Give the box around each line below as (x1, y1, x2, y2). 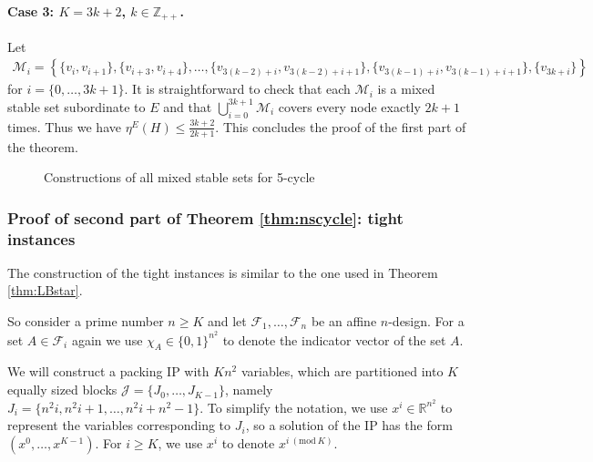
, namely (224, 380, 273, 399)
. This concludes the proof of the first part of (215, 117, 466, 136)
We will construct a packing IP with (7, 362, 210, 381)
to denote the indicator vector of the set (222, 330, 446, 349)
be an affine (311, 312, 377, 331)
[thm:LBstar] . (7, 281, 83, 300)
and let (207, 312, 247, 331)
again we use (71, 330, 143, 349)
